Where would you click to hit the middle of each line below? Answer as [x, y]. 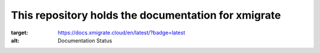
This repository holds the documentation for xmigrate [146, 15]
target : [20, 33]
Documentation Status [85, 40]
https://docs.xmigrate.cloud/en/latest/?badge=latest [121, 33]
